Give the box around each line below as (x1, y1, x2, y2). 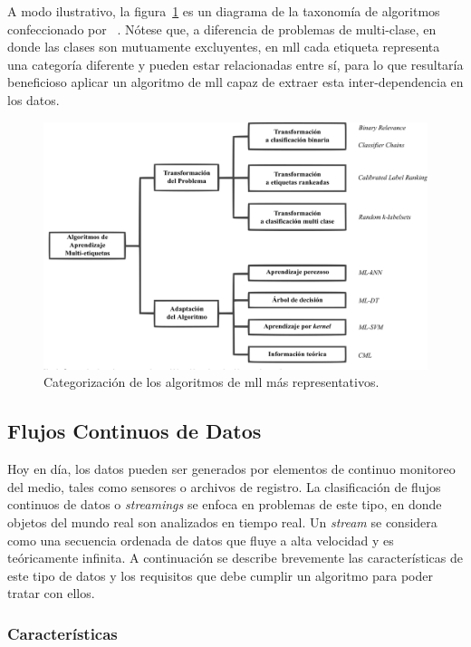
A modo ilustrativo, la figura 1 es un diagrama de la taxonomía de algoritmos (7, 2, 440, 20)
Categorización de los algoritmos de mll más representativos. (43, 372, 380, 391)
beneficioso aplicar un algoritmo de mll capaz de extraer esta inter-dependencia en (7, 72, 464, 92)
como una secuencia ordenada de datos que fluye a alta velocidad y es (7, 530, 394, 549)
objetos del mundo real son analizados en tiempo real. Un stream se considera (7, 513, 437, 532)
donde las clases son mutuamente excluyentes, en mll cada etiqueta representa (7, 37, 440, 56)
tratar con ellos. (7, 584, 95, 603)
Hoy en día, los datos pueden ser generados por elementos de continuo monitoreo (7, 459, 456, 478)
